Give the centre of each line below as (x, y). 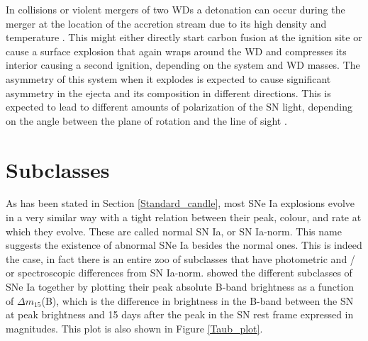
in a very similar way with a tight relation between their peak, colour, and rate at (184, 217)
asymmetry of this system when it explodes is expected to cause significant (168, 78)
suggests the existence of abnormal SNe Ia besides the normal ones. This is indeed (184, 245)
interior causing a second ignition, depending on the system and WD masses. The (183, 65)
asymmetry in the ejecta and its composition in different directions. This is (168, 93)
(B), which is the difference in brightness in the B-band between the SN (197, 300)
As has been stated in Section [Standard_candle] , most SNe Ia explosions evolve (180, 203)
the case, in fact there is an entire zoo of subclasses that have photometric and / (180, 258)
